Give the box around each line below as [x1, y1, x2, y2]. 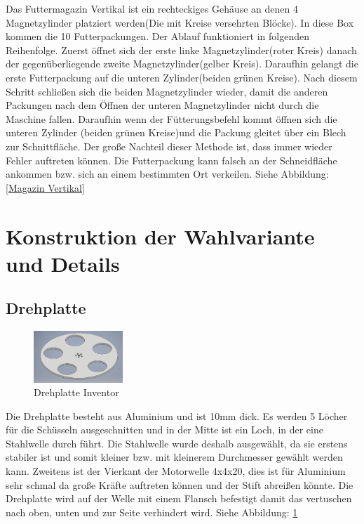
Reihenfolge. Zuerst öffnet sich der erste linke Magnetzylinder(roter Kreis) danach [6, 42, 357, 57]
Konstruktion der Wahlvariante [6, 221, 315, 250]
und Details [6, 249, 120, 277]
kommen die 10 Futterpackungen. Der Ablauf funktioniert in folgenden [6, 29, 310, 44]
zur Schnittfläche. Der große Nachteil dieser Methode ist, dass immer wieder [6, 138, 332, 153]
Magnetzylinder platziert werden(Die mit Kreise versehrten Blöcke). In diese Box [6, 15, 354, 30]
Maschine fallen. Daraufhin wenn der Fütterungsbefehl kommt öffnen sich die [6, 111, 337, 126]
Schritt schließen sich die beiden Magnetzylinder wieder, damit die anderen [6, 84, 328, 98]
